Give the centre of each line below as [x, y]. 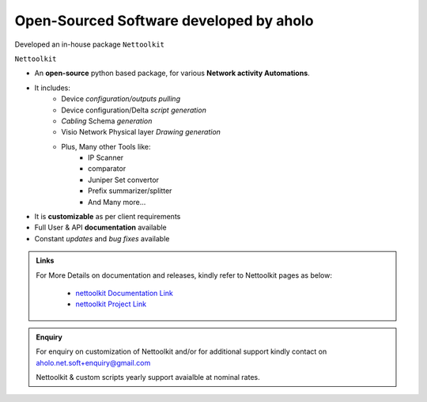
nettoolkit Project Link [111, 304]
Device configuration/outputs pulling [121, 99]
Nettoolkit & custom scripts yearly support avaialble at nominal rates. [148, 377]
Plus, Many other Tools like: [106, 146]
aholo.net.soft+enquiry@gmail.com [93, 362]
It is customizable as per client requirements [108, 217]
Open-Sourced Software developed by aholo [164, 21]
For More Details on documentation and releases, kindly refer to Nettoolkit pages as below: [184, 275]
